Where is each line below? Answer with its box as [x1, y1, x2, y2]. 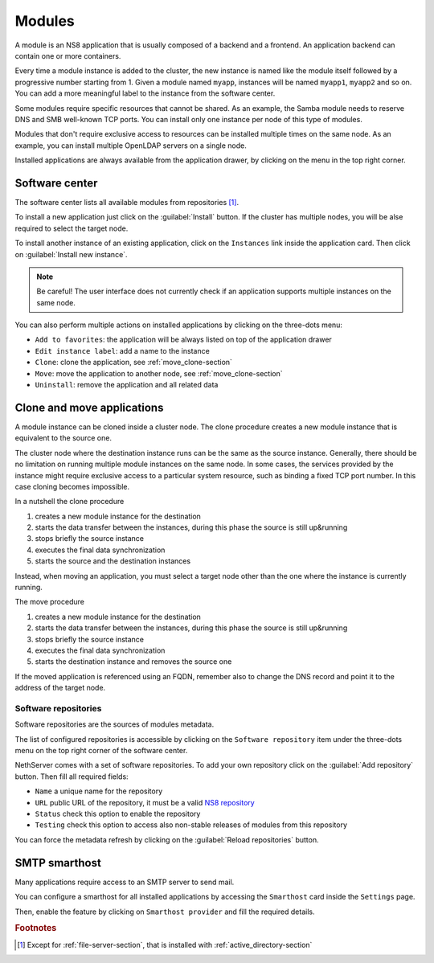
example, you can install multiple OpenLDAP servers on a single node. [14, 141, 247, 150]
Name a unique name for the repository [35, 786, 163, 796]
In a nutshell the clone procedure [14, 497, 125, 506]
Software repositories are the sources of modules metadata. [14, 719, 215, 729]
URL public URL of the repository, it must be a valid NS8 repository [35, 797, 255, 807]
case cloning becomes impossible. [14, 481, 130, 491]
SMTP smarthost [14, 856, 102, 870]
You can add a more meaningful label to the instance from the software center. [14, 88, 276, 98]
